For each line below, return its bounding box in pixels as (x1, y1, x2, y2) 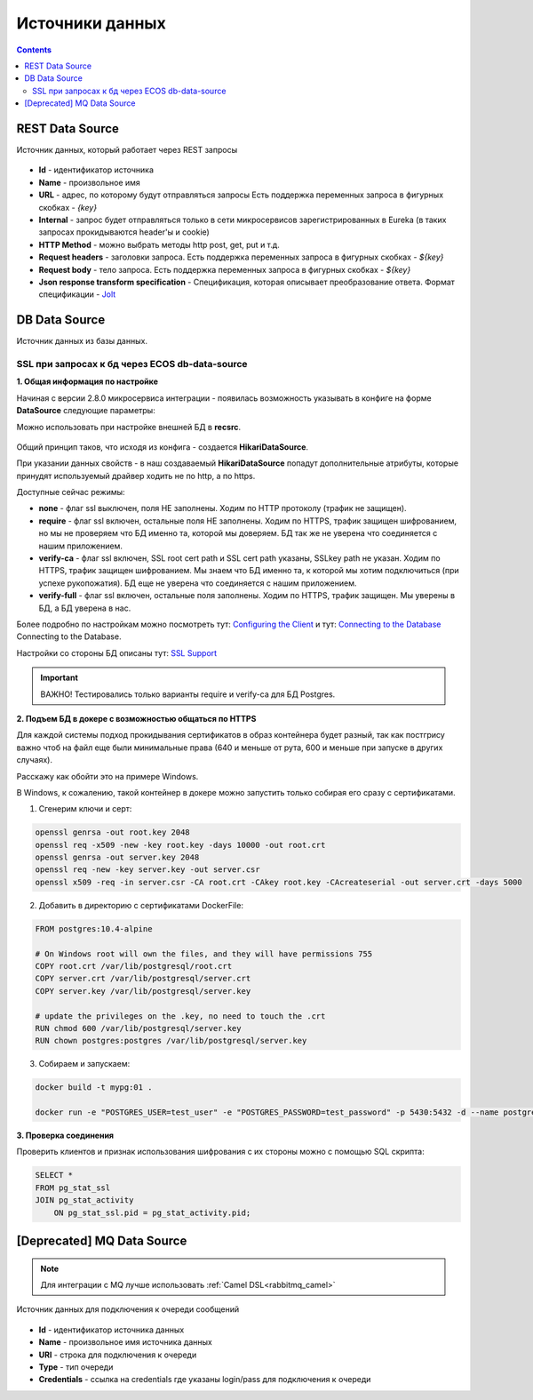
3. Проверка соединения (16, 1130, 115, 1141)
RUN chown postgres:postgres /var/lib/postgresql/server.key (35, 1036, 307, 1046)
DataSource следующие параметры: (16, 405, 155, 416)
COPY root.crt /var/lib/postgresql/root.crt (35, 961, 233, 971)
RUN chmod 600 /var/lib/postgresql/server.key (35, 1023, 242, 1033)
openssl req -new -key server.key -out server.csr (35, 865, 261, 875)
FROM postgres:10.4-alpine (35, 924, 153, 933)
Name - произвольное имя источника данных (38, 1337, 212, 1348)
